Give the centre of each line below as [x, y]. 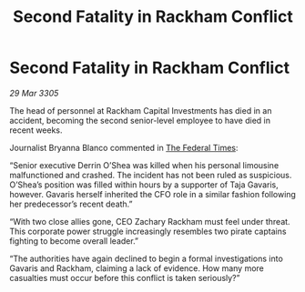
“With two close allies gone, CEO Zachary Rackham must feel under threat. [150, 221]
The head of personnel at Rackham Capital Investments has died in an [141, 110]
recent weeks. [36, 130]
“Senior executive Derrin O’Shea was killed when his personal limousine [144, 165]
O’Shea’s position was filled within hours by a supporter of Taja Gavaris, [144, 185]
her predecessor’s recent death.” [71, 204]
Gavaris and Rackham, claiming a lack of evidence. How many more [137, 268]
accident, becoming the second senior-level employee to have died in [140, 120]
